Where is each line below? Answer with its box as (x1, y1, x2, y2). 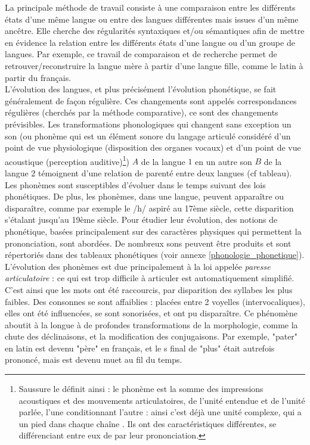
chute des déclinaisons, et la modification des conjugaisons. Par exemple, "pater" (5, 330, 298, 343)
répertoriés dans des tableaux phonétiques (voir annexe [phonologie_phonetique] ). (5, 248, 305, 261)
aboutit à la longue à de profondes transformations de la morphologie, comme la (5, 318, 298, 331)
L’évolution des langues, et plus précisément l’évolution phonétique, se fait (5, 83, 277, 95)
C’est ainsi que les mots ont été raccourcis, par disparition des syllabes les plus (5, 283, 293, 295)
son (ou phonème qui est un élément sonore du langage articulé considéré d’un (5, 129, 291, 142)
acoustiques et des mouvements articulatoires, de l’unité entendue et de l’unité (18, 394, 305, 406)
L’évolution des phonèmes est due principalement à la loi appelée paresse (5, 260, 271, 272)
